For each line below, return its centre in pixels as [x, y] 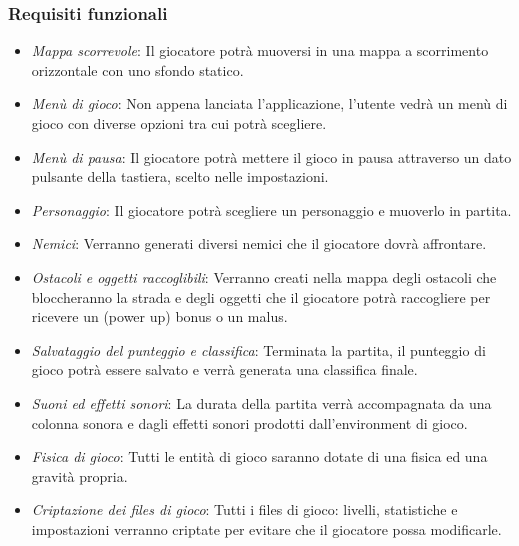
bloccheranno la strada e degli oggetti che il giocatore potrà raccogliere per [261, 296]
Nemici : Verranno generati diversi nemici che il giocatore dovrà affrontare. [259, 243]
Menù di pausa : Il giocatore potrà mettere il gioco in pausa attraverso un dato [271, 156]
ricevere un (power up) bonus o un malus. [159, 316]
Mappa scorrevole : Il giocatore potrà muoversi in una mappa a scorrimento [260, 50]
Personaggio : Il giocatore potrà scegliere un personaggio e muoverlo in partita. [271, 209]
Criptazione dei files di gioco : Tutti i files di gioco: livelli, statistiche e [244, 509]
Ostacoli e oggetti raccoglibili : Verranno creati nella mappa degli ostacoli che [264, 276]
